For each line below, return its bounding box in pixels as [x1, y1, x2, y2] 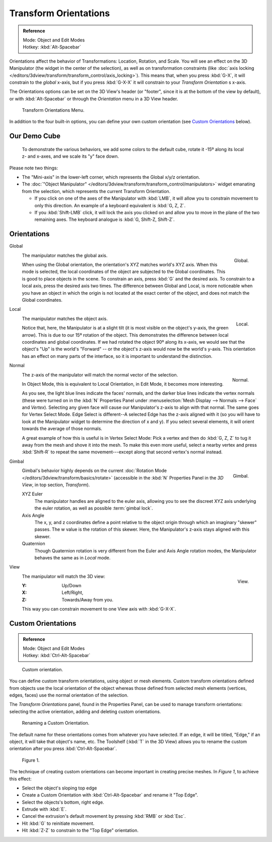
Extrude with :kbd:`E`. [22, 806, 67, 812]
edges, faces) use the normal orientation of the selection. [9, 692, 128, 698]
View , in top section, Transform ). [22, 482, 90, 488]
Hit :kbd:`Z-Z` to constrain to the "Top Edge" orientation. [22, 827, 139, 833]
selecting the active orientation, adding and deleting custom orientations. [9, 708, 161, 715]
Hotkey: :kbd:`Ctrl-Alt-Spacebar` [23, 652, 91, 659]
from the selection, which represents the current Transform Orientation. [22, 188, 171, 194]
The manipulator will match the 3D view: [22, 573, 106, 579]
